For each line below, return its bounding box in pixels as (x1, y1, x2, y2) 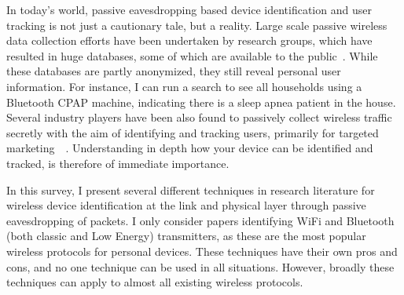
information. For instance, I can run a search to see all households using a (6, 78, 362, 94)
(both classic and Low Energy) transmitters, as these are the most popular (6, 228, 366, 244)
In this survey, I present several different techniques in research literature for (6, 181, 375, 198)
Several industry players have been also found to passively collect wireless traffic (6, 109, 392, 126)
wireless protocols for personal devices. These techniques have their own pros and (6, 242, 398, 259)
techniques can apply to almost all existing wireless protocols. (6, 274, 303, 290)
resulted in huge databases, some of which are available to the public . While (6, 47, 378, 64)
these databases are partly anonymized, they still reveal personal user (6, 63, 341, 79)
